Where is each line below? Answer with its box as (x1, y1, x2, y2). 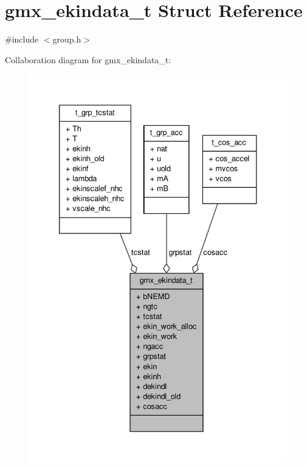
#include (5, 33, 39, 46)
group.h (52, 33, 81, 46)
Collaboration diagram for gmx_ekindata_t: (5, 53, 171, 66)
